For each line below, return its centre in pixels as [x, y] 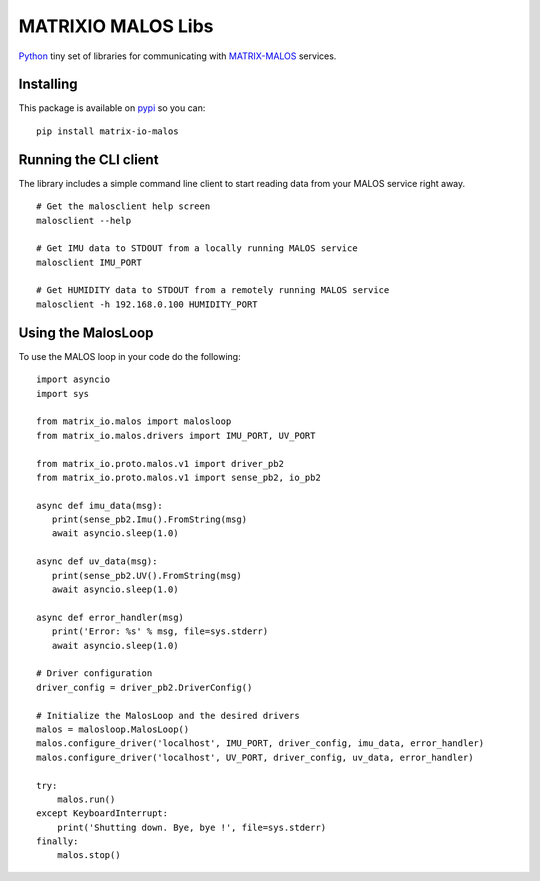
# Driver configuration [94, 673]
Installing [48, 84]
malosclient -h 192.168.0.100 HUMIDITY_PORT [147, 304]
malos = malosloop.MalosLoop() [113, 729]
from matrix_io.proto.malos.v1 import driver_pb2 [160, 463]
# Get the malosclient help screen [123, 206]
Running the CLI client [88, 159]
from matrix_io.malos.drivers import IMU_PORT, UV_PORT [176, 435]
